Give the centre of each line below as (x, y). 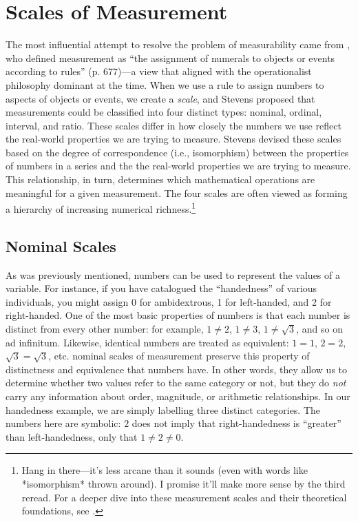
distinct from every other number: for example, (105, 329)
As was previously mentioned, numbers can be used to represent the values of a (173, 274)
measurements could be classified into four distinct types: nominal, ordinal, (164, 112)
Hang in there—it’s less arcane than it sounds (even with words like (165, 470)
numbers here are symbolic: (63, 423)
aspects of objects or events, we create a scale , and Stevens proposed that (160, 98)
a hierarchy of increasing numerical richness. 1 (101, 208)
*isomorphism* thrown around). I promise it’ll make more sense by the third (183, 484)
